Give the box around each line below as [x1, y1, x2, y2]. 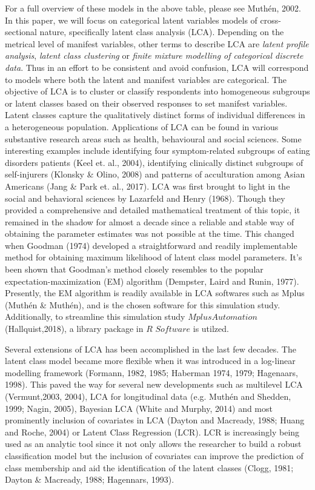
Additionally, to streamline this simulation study [5, 310, 185, 323]
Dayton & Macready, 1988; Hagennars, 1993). [5, 473, 174, 486]
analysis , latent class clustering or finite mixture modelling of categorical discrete [5, 49, 303, 62]
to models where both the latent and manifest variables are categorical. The [5, 73, 287, 85]
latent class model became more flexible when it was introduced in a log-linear [5, 354, 296, 367]
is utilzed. [193, 322, 229, 335]
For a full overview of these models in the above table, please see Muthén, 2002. [5, 2, 301, 14]
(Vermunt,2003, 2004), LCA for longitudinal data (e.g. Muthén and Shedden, [5, 390, 291, 402]
